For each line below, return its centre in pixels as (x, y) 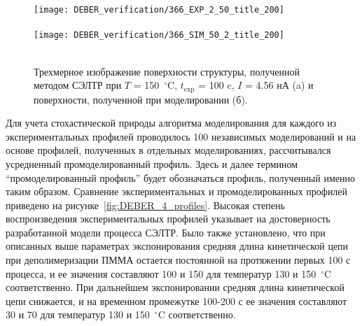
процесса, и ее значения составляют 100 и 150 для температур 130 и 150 (161, 273)
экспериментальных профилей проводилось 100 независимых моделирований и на (181, 136)
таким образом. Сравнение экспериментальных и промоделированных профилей (177, 191)
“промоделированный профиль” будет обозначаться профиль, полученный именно (180, 177)
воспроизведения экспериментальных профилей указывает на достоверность (168, 219)
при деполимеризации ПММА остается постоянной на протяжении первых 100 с (178, 260)
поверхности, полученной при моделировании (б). (141, 99)
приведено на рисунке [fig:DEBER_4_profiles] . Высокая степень (145, 205)
